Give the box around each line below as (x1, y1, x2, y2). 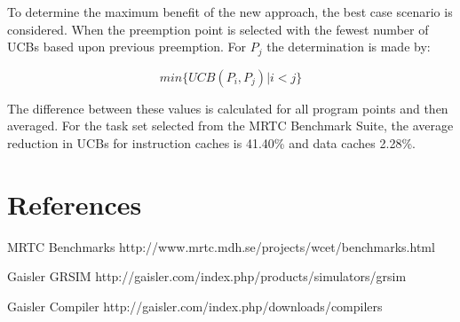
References (7, 185, 142, 222)
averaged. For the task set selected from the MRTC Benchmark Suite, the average (7, 116, 454, 135)
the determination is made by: (266, 37, 431, 56)
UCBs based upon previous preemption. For (7, 37, 247, 56)
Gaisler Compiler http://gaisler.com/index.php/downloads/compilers (7, 296, 383, 315)
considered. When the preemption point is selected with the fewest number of (7, 20, 429, 38)
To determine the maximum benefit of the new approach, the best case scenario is (7, 3, 453, 20)
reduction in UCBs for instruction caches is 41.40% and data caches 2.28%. (7, 133, 416, 152)
